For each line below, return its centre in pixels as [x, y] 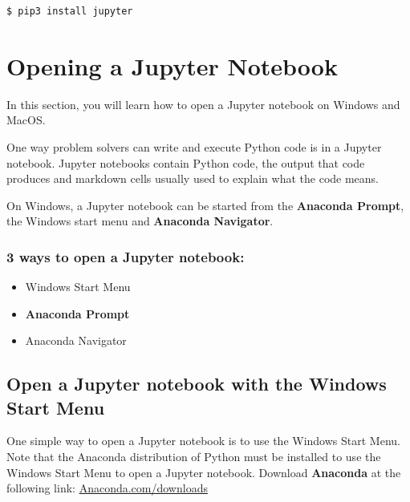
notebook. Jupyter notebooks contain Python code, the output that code [186, 162]
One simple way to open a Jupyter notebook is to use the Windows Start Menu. [203, 441]
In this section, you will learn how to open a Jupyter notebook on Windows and [203, 104]
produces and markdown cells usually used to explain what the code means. [193, 178]
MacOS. [26, 120]
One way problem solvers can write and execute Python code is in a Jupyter [194, 146]
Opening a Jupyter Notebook [172, 65]
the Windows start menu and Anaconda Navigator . [140, 221]
